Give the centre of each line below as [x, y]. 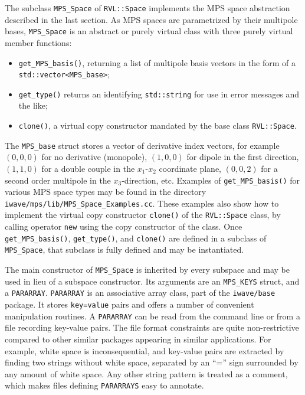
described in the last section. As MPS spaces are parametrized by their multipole [151, 19]
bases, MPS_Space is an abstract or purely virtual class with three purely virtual [149, 31]
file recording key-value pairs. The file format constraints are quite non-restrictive [152, 327]
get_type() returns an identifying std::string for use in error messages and [159, 94]
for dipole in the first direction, [243, 157]
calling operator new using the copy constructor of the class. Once [124, 226]
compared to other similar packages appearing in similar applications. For [138, 339]
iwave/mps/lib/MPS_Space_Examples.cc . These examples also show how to [142, 203]
